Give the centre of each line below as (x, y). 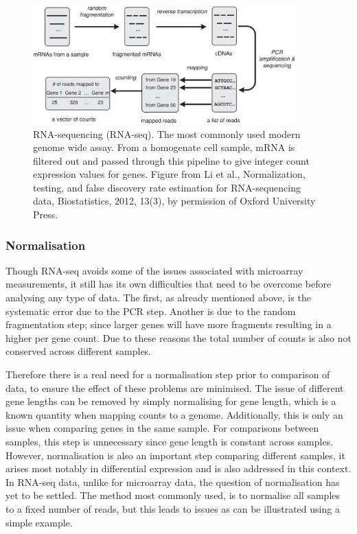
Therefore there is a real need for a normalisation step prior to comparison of (168, 374)
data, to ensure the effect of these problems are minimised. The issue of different (175, 387)
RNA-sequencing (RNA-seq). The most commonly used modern (167, 133)
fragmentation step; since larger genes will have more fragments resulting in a (169, 324)
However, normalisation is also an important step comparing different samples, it (175, 455)
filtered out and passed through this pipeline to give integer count (171, 160)
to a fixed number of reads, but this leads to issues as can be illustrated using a (173, 508)
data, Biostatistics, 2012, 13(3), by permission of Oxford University (174, 201)
